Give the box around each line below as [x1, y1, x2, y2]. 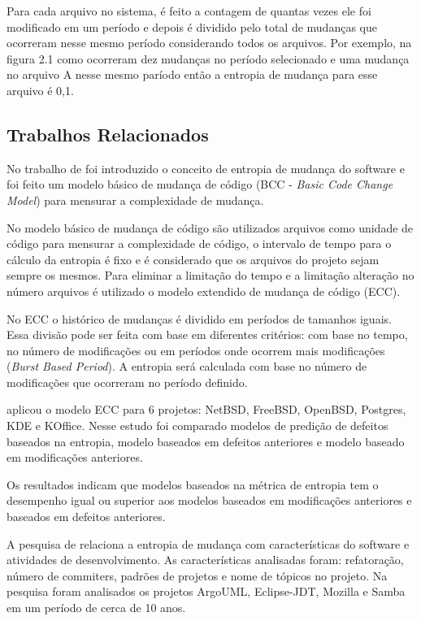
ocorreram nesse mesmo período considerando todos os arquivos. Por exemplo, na [7, 34, 412, 51]
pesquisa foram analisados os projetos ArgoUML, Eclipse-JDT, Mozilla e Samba [7, 583, 406, 600]
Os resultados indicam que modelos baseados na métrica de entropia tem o [7, 476, 379, 493]
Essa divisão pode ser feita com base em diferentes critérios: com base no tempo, [7, 326, 408, 343]
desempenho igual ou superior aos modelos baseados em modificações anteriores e [7, 492, 412, 509]
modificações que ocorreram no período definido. [7, 373, 248, 390]
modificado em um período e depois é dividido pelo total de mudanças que [7, 18, 377, 35]
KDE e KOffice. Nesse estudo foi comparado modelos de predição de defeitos [7, 417, 388, 434]
